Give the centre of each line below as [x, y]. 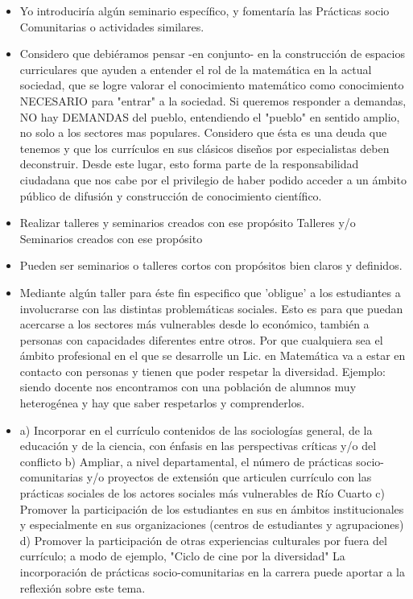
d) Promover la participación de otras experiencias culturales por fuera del [203, 540]
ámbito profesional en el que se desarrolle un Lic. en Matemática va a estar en [213, 355]
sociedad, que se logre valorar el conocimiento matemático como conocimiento [212, 85]
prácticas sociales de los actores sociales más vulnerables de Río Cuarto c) [202, 493]
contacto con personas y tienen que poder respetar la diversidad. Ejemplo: [202, 371]
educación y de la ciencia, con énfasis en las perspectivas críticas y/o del [198, 446]
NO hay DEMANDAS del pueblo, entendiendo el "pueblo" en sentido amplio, [210, 116]
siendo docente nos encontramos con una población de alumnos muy [188, 387]
